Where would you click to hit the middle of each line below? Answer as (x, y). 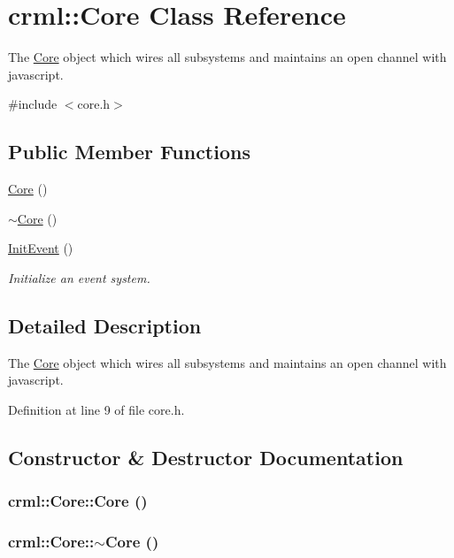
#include (33, 104)
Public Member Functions (129, 152)
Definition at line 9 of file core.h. (96, 409)
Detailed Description (105, 325)
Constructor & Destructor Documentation (206, 457)
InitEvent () (41, 248)
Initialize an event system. (79, 277)
